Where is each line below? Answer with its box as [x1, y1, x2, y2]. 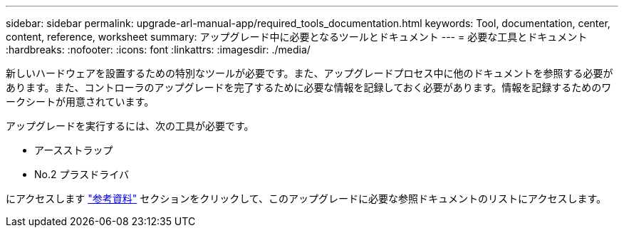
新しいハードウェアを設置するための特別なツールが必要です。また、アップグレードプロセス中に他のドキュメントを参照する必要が [6, 67, 613, 79]
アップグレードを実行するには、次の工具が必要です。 [6, 120, 254, 132]
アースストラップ [34, 144, 113, 156]
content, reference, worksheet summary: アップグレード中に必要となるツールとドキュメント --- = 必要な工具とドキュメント [6, 31, 588, 43]
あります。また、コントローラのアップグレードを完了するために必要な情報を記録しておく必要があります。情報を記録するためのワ [6, 81, 612, 93]
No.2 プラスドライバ [34, 168, 129, 180]
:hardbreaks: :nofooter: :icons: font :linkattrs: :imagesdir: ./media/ [6, 43, 311, 56]
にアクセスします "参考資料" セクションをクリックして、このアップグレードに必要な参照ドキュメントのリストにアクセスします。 [6, 192, 607, 204]
